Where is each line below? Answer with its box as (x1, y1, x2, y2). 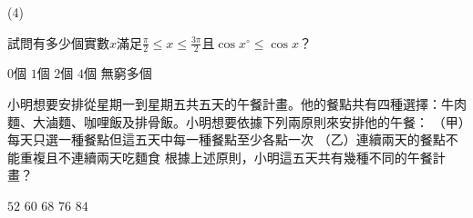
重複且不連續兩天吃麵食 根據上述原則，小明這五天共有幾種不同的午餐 (19, 147, 433, 166)
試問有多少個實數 (7, 33, 109, 52)
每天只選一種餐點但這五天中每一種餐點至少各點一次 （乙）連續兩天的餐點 (7, 130, 446, 149)
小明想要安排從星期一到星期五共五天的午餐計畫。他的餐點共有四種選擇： (7, 94, 441, 114)
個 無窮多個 (84, 64, 152, 83)
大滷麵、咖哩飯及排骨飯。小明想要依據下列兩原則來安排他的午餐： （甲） (32, 112, 465, 131)
